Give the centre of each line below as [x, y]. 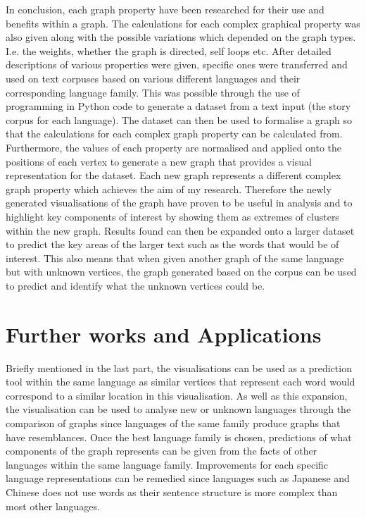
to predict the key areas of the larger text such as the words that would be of [172, 244]
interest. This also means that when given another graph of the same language [175, 258]
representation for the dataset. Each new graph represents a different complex [173, 175]
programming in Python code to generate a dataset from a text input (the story [178, 106]
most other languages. [53, 506]
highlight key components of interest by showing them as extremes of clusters [172, 216]
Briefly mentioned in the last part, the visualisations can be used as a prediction [179, 368]
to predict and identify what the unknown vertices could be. [135, 285]
